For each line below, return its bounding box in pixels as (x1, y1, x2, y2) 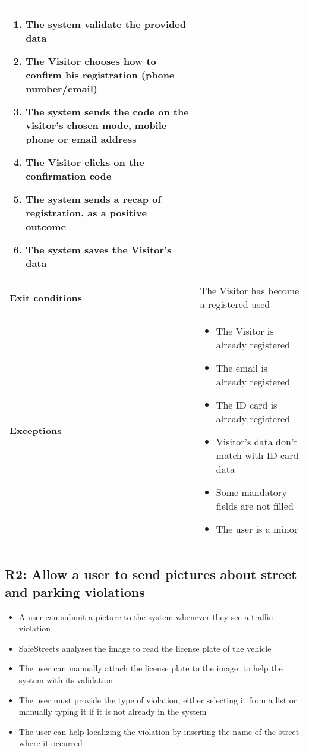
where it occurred (18, 737, 83, 749)
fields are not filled (216, 499, 294, 513)
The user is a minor (216, 522, 298, 536)
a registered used (200, 297, 270, 311)
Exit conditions (10, 290, 83, 304)
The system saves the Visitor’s (26, 243, 172, 256)
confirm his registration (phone (26, 68, 175, 81)
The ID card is (216, 398, 278, 411)
